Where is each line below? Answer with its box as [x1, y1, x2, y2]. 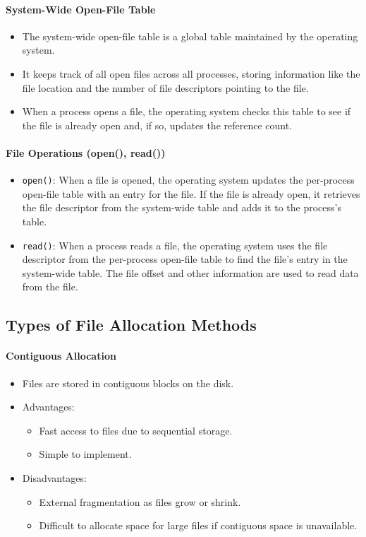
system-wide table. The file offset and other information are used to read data [22, 265, 359, 280]
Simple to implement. [39, 447, 132, 461]
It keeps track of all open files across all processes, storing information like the [22, 66, 360, 81]
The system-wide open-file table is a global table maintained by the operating [22, 28, 358, 43]
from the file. [22, 279, 78, 294]
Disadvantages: [22, 470, 87, 485]
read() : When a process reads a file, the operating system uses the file [22, 237, 328, 252]
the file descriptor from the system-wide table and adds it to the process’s [22, 200, 341, 215]
